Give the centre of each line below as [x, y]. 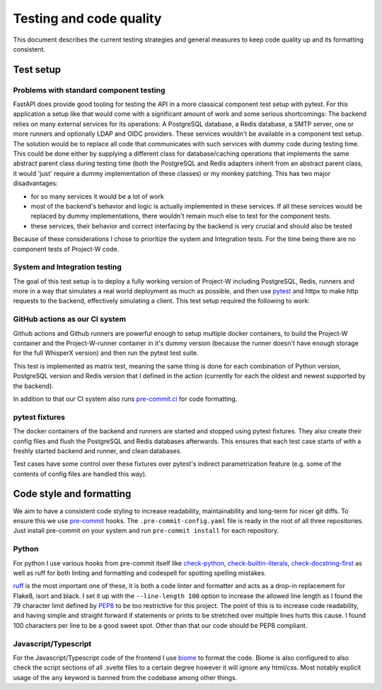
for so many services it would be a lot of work [97, 196]
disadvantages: [35, 183]
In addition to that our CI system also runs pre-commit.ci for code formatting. [125, 399]
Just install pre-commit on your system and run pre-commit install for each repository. [146, 531]
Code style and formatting [72, 494]
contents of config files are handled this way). [80, 474]
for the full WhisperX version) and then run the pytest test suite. [106, 353]
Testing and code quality [87, 18]
